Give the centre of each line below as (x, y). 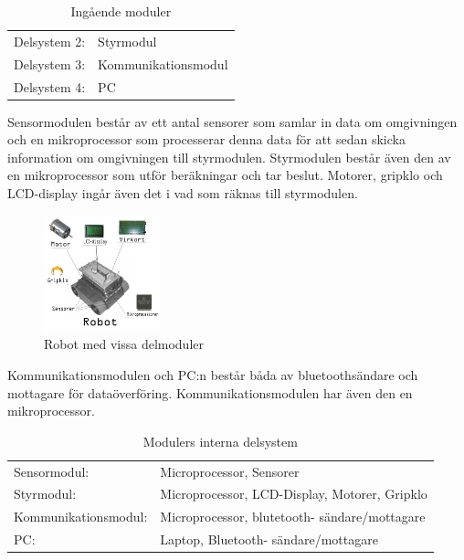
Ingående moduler (121, 11)
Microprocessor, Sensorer (230, 471)
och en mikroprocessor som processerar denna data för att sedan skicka (206, 139)
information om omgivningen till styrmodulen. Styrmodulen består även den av (229, 157)
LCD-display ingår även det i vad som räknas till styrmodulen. (183, 193)
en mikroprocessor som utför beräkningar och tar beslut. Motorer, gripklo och (225, 175)
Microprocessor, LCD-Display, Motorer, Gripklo (294, 494)
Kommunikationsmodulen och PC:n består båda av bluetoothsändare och (213, 374)
